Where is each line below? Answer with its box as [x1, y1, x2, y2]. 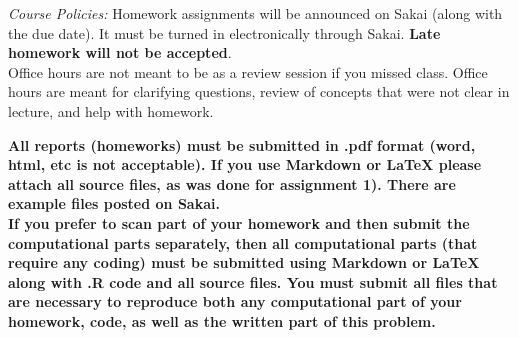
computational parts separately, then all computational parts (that [8, 232, 478, 253]
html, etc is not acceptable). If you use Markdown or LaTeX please [8, 154, 482, 175]
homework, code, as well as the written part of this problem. [8, 310, 436, 331]
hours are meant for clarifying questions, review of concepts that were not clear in [8, 81, 510, 102]
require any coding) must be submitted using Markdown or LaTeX [8, 252, 480, 273]
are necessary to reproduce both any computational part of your [8, 291, 462, 312]
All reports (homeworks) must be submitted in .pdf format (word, [8, 134, 476, 155]
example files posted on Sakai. [8, 193, 220, 214]
